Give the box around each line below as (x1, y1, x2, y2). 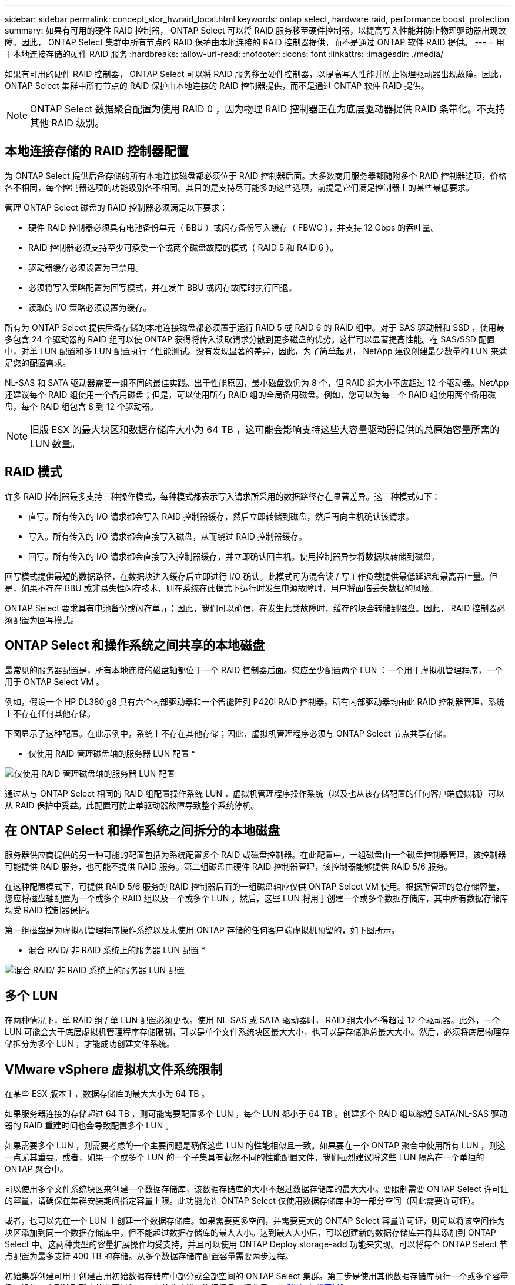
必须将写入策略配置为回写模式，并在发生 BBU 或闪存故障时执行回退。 (28, 282, 297, 292)
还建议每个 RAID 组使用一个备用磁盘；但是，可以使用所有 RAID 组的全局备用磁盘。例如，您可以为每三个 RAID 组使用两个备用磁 (5, 389, 496, 400)
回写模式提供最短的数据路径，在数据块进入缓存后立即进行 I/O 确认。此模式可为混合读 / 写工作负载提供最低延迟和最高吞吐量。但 (5, 571, 498, 581)
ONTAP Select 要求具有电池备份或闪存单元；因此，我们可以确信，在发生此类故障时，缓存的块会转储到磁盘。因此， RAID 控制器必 (5, 602, 506, 613)
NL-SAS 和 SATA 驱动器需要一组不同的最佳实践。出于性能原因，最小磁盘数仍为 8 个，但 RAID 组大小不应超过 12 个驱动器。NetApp (5, 377, 509, 388)
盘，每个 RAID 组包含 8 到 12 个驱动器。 (5, 401, 159, 411)
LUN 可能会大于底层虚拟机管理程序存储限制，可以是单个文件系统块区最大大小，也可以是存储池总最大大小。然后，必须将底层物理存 (5, 1027, 510, 1037)
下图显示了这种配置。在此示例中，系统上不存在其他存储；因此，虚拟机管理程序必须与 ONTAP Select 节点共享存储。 (5, 728, 451, 738)
